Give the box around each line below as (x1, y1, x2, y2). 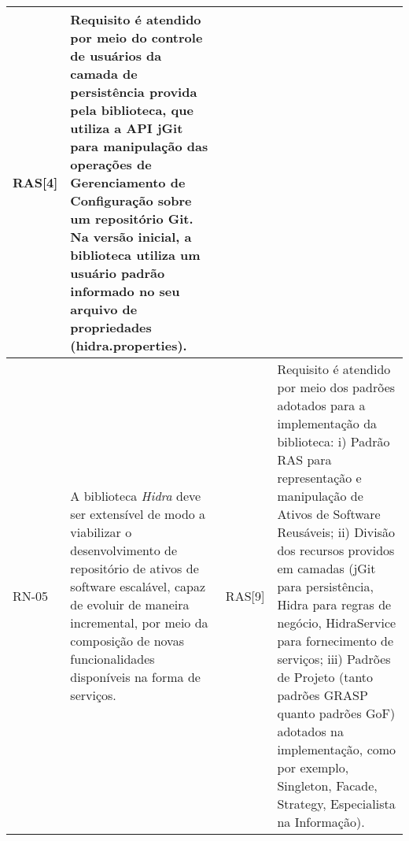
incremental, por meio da (70, 613, 208, 632)
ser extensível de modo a (70, 505, 206, 523)
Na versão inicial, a (70, 228, 192, 246)
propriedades (70, 318, 152, 336)
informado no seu (70, 282, 180, 300)
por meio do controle (70, 28, 203, 46)
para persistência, (277, 577, 374, 595)
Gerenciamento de (70, 173, 186, 191)
